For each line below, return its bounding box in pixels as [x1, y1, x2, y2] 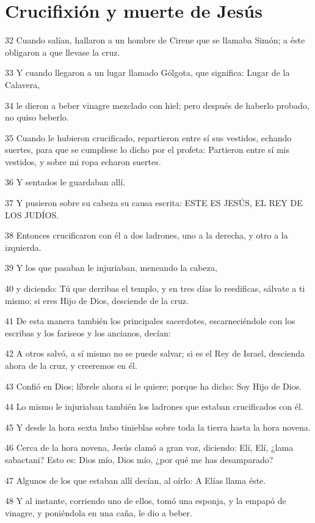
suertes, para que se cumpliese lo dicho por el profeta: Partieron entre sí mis [5, 143, 290, 156]
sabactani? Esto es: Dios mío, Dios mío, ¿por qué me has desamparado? [5, 453, 273, 466]
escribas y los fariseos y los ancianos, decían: [5, 326, 171, 339]
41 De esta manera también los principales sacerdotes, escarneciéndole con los [5, 314, 295, 327]
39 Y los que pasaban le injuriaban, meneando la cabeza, [5, 261, 217, 274]
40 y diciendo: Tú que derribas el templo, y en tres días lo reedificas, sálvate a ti [5, 282, 305, 295]
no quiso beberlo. [5, 111, 69, 124]
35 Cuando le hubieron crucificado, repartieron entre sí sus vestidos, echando [5, 131, 292, 144]
